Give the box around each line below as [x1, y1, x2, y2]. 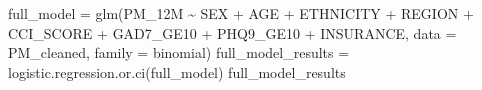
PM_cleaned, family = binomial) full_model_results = [8, 42, 350, 63]
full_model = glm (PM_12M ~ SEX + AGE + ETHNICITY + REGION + [8, 3, 474, 23]
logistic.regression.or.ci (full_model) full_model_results [8, 61, 346, 82]
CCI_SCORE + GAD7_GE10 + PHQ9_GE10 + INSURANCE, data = [8, 22, 457, 43]
